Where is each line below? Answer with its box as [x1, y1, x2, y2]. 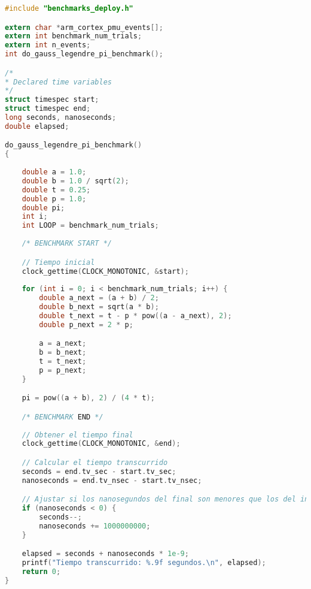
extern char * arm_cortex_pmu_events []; [5, 23, 163, 32]
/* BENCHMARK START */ [22, 239, 112, 248]
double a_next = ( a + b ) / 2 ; [39, 294, 159, 303]
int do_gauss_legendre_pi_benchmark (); [5, 50, 163, 59]
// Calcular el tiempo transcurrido [22, 458, 168, 467]
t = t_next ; [39, 357, 87, 366]
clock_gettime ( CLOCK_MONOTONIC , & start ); [22, 267, 189, 276]
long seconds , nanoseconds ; [5, 113, 117, 122]
